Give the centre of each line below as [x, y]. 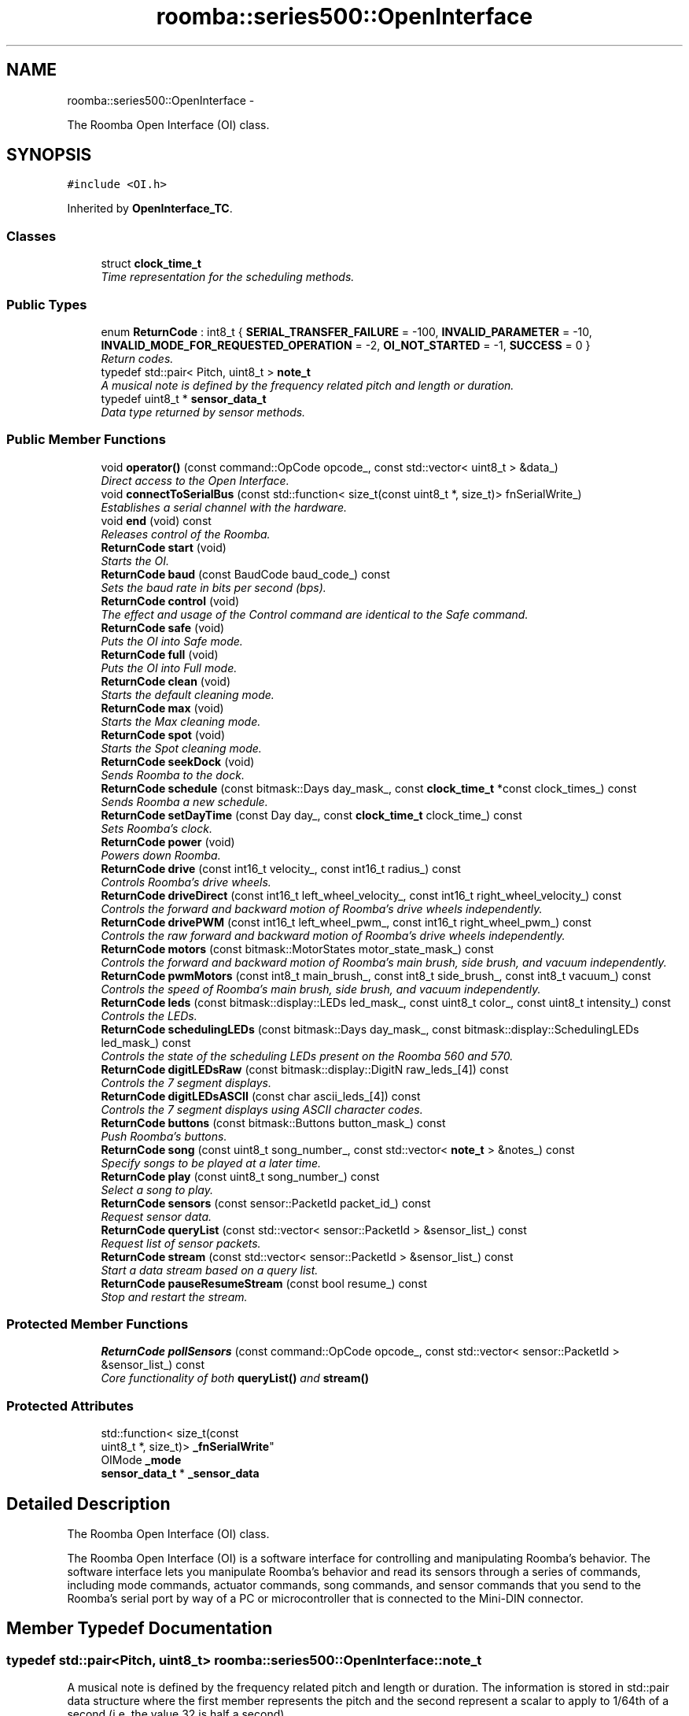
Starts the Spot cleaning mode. [181, 748]
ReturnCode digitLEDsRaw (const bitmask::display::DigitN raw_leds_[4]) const [305, 1069]
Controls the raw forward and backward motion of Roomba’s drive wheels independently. [333, 935]
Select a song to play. [157, 1189]
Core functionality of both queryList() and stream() [235, 1378]
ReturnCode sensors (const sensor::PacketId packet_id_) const [266, 1203]
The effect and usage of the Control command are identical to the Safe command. [315, 614]
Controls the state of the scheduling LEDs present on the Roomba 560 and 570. [307, 1056]
